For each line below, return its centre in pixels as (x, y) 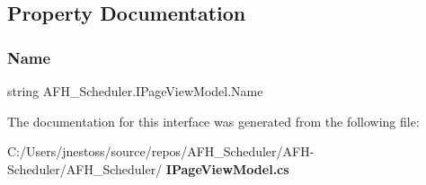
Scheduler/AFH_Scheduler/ (85, 168)
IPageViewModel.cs (227, 168)
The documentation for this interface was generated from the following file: (213, 121)
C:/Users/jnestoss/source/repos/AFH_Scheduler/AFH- (161, 151)
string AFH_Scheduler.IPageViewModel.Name (135, 91)
